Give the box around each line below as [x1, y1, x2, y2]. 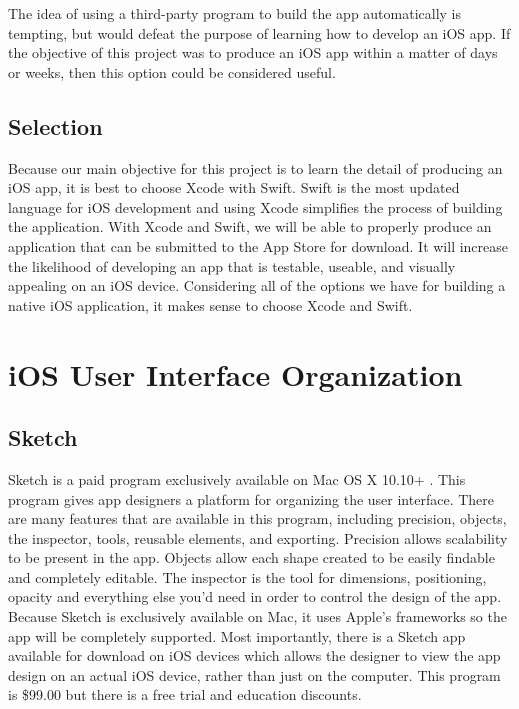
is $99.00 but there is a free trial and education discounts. [8, 684, 362, 705]
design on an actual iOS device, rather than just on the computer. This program [8, 664, 501, 685]
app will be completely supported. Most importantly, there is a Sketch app [8, 625, 466, 646]
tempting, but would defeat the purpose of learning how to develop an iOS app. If [8, 22, 511, 43]
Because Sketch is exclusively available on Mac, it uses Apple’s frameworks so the [8, 606, 507, 627]
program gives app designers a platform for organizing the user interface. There [8, 488, 494, 509]
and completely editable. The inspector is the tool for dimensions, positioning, [8, 566, 487, 587]
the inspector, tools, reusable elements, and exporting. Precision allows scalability [8, 527, 508, 548]
